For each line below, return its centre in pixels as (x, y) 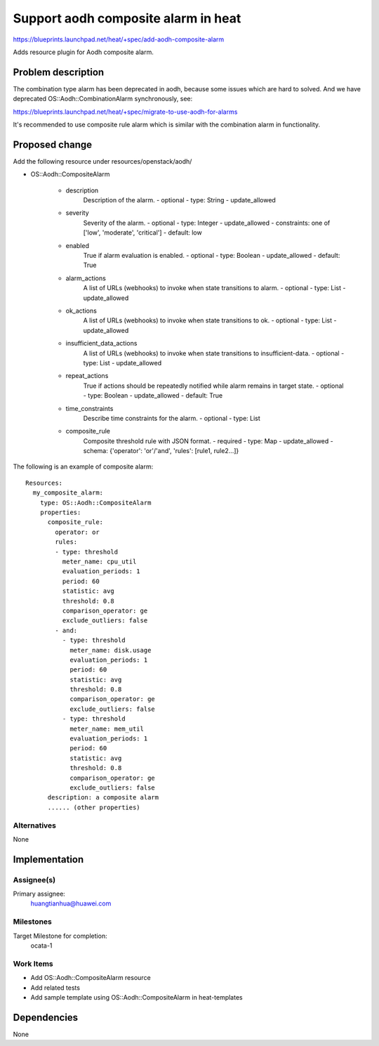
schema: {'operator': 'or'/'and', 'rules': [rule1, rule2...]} (161, 451)
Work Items (33, 964)
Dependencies (46, 1018)
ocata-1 (41, 946)
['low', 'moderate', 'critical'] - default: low (143, 233)
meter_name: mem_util (107, 728)
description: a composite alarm (103, 798)
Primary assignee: (39, 894)
